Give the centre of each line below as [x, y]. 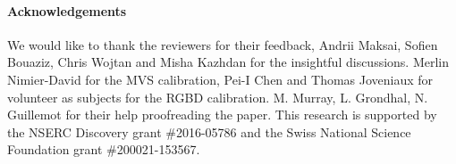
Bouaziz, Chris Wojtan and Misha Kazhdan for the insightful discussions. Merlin [228, 62]
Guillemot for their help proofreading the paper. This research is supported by [222, 115]
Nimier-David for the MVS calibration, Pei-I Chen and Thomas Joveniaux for [220, 79]
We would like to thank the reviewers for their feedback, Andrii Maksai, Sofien [223, 44]
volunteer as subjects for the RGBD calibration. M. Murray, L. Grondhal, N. [218, 97]
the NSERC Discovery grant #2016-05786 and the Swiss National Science [209, 131]
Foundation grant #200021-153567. [104, 149]
